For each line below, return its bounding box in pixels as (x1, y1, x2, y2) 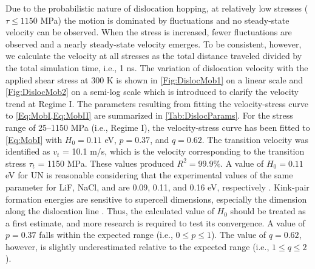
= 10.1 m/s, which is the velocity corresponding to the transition (63, 145, 305, 158)
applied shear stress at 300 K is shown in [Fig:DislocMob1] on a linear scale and (5, 73, 303, 86)
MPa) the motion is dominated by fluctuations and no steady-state (40, 13, 290, 26)
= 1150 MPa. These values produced (38, 156, 174, 169)
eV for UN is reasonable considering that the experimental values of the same (5, 169, 293, 181)
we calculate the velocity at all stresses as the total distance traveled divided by (5, 49, 302, 62)
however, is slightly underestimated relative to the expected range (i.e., (5, 240, 269, 253)
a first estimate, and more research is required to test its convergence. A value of (5, 216, 305, 229)
